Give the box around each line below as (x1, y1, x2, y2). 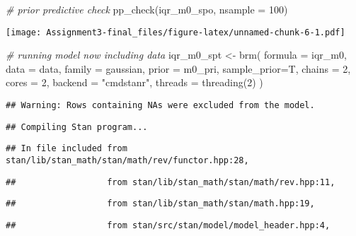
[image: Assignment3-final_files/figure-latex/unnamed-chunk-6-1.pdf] (6, 27, 345, 37)
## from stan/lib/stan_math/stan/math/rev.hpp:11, (6, 177, 335, 187)
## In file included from (6, 143, 127, 154)
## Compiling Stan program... (6, 122, 148, 132)
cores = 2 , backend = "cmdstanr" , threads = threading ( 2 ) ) (6, 75, 263, 90)
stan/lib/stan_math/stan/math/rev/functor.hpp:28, (6, 155, 249, 165)
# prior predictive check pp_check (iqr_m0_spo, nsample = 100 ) (6, 2, 288, 16)
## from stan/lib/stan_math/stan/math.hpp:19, (6, 199, 315, 209)
